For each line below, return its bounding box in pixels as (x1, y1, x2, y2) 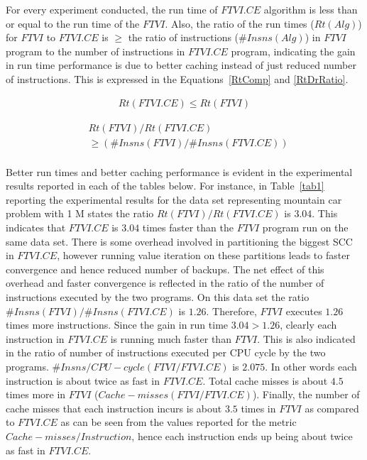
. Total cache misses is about (202, 373, 328, 388)
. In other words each (265, 359, 357, 373)
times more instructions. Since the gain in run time (6, 317, 229, 332)
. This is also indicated (257, 331, 356, 346)
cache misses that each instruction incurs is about (6, 400, 222, 415)
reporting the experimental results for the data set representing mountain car (6, 192, 342, 207)
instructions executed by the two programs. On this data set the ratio (6, 290, 310, 305)
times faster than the (142, 220, 234, 235)
